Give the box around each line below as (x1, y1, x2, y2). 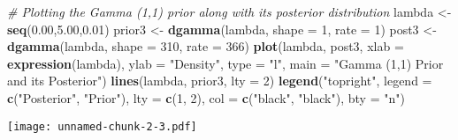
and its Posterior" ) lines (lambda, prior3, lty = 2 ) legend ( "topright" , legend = (7, 71, 432, 90)
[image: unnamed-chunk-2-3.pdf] (7, 120, 197, 133)
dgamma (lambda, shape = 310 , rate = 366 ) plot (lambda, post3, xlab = (7, 37, 404, 55)
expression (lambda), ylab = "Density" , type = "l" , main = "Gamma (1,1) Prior (7, 54, 444, 72)
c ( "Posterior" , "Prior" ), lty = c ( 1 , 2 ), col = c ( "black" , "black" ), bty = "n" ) (7, 88, 405, 107)
